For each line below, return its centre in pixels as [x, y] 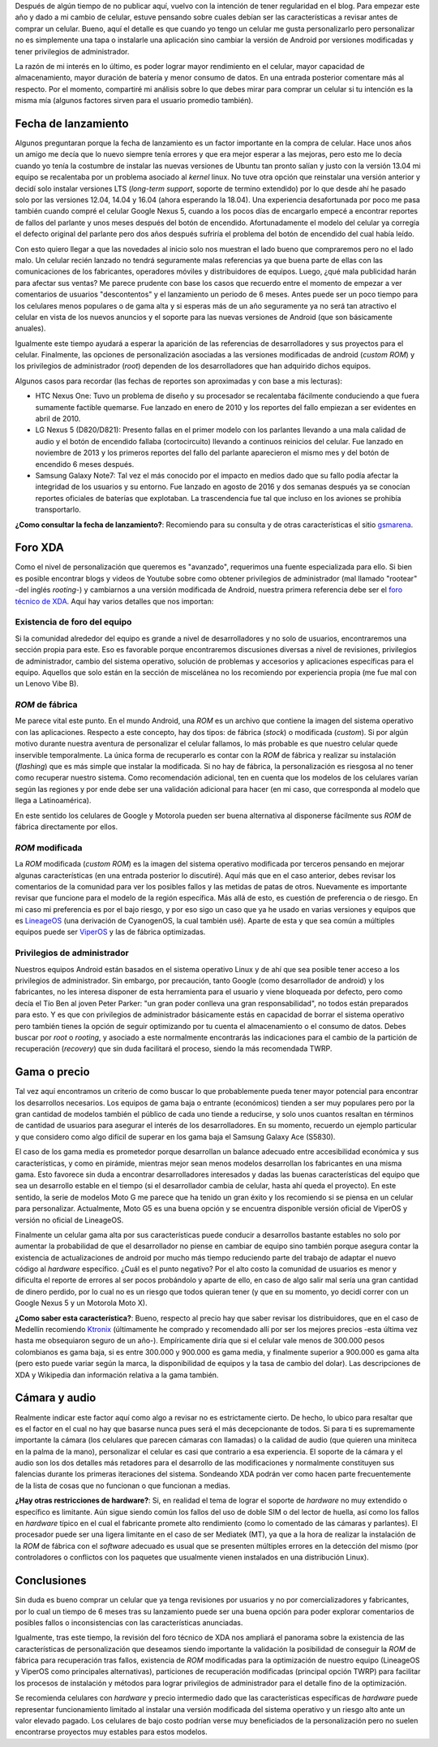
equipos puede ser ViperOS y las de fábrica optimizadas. [110, 932]
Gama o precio [52, 1072]
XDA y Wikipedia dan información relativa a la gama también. [117, 1375]
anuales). [30, 328]
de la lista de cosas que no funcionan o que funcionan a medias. [123, 1485]
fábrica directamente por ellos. [66, 826]
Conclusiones [51, 1581]
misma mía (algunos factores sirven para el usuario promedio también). [134, 101]
